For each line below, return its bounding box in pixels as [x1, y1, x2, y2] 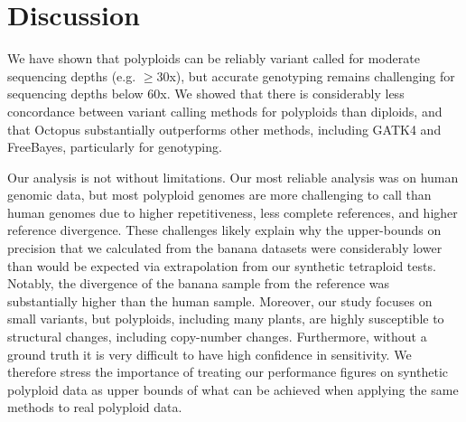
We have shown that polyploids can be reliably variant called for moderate [7, 49, 420, 68]
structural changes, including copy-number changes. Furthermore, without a [7, 327, 427, 346]
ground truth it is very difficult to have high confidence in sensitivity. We [7, 344, 412, 363]
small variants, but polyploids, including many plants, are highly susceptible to [7, 309, 444, 328]
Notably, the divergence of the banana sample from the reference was [7, 274, 390, 293]
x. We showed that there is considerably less [160, 84, 405, 103]
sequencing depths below [7, 84, 144, 103]
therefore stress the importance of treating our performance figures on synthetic [7, 362, 449, 381]
